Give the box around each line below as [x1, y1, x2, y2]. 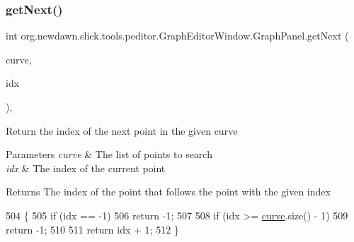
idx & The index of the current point [6, 160, 166, 175]
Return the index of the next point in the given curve [6, 123, 238, 138]
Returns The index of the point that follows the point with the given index [6, 184, 331, 199]
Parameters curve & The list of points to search [6, 147, 212, 162]
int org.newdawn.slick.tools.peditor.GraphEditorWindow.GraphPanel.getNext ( [6, 28, 349, 43]
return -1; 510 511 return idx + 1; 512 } [6, 222, 179, 236]
